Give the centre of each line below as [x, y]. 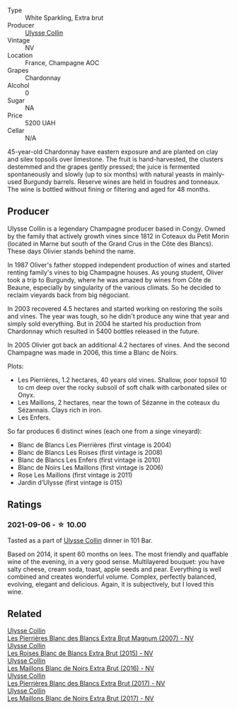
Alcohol [18, 85]
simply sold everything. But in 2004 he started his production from [104, 323]
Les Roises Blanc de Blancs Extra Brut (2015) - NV [80, 653]
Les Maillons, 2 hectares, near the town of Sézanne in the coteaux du [118, 402]
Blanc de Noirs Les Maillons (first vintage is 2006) [91, 467]
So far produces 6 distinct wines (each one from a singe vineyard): [105, 431]
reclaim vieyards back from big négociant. [69, 295]
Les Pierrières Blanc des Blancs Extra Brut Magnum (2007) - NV [101, 638]
